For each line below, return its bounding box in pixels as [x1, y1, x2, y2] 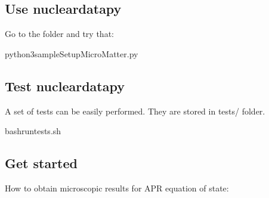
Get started [5, 154, 78, 172]
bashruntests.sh [5, 125, 61, 137]
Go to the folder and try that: [5, 27, 114, 40]
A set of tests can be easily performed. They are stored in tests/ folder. [5, 104, 265, 117]
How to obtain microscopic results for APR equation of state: [5, 181, 229, 194]
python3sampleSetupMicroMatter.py [5, 47, 138, 60]
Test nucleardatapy [5, 76, 125, 95]
